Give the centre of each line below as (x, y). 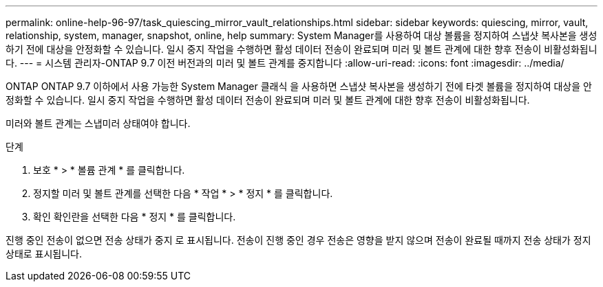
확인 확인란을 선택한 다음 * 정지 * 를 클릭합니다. (135, 217)
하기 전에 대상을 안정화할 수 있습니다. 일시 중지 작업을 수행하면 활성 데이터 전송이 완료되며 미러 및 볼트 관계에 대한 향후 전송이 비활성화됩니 (301, 49)
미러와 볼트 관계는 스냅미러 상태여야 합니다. (98, 123)
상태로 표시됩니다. (44, 254)
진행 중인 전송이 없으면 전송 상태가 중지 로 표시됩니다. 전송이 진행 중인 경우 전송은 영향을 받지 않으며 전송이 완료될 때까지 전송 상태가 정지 (298, 240)
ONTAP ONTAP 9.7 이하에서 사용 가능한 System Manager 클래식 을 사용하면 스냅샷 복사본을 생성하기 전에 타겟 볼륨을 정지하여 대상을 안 (299, 86)
